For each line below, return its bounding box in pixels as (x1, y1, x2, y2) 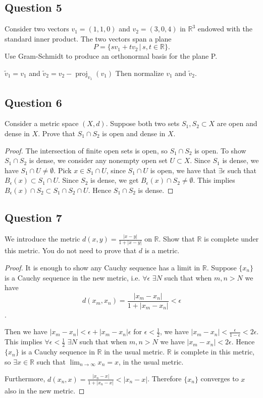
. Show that (159, 233, 195, 244)
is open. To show (194, 145, 246, 155)
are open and (217, 118, 257, 129)
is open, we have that (150, 165, 216, 175)
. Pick (54, 165, 72, 175)
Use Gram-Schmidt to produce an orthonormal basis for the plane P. (5, 51, 218, 61)
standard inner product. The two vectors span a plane (5, 33, 172, 44)
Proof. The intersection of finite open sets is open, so (5, 145, 168, 155)
